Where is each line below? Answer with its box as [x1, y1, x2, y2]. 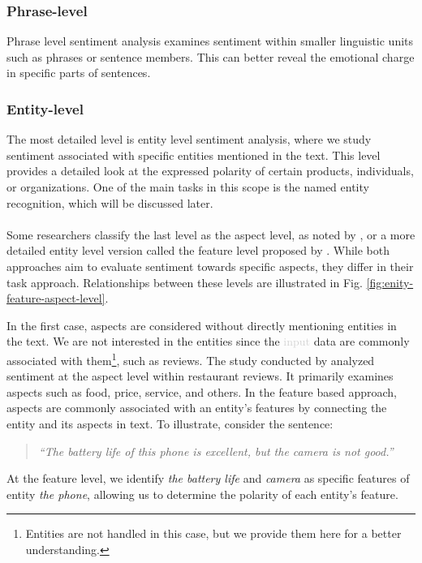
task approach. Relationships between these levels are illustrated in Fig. [6, 273, 363, 290]
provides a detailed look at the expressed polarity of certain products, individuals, [6, 162, 414, 179]
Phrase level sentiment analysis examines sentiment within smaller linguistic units [6, 32, 414, 49]
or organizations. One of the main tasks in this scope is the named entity [6, 178, 369, 195]
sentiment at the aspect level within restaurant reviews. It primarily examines [6, 367, 394, 385]
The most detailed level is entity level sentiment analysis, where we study [6, 131, 372, 148]
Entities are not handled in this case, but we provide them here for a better [25, 525, 402, 542]
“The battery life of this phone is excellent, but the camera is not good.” [38, 442, 394, 459]
